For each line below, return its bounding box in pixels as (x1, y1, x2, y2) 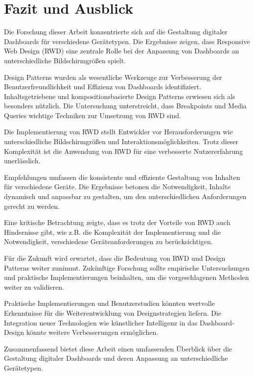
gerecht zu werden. (4, 201, 60, 211)
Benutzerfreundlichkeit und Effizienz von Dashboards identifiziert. (4, 81, 202, 92)
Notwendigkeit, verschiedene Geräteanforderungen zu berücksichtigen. (4, 236, 213, 247)
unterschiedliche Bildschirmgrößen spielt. (4, 55, 126, 65)
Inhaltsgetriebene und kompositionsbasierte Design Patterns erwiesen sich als (4, 91, 235, 101)
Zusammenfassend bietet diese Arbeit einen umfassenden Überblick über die (4, 343, 232, 353)
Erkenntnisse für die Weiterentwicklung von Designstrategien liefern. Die (4, 307, 222, 318)
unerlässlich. (4, 155, 41, 166)
